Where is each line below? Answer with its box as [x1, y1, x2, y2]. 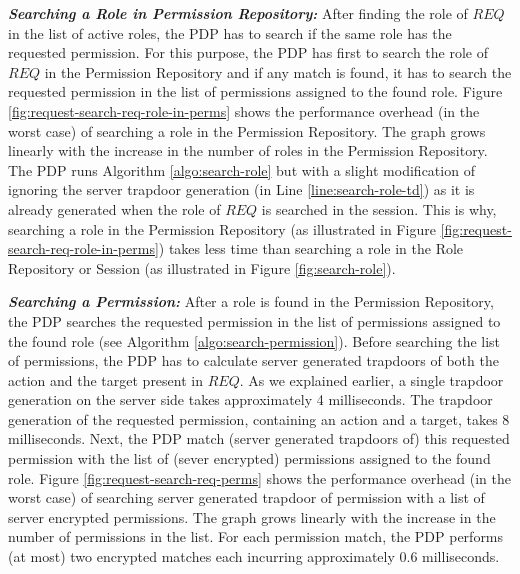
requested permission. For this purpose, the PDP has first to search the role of [8, 42, 489, 63]
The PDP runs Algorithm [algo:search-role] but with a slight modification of [8, 159, 475, 180]
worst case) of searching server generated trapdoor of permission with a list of [8, 487, 485, 508]
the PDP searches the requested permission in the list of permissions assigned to [8, 310, 501, 331]
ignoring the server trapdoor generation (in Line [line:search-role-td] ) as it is [8, 179, 475, 200]
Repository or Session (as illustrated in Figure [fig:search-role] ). [8, 257, 396, 278]
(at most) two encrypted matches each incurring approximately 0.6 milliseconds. [8, 546, 500, 567]
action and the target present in [8, 369, 203, 390]
